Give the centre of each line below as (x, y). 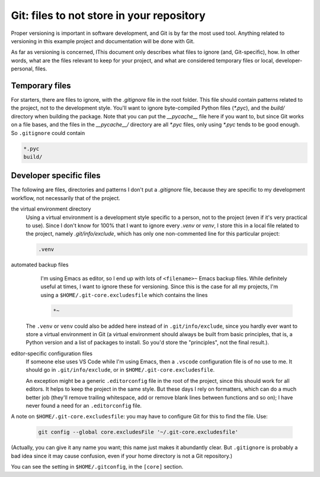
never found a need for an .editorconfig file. (84, 406)
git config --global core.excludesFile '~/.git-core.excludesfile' (138, 432)
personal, (23, 69)
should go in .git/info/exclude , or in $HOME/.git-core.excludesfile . (120, 370)
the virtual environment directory (51, 209)
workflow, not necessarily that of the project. (66, 198)
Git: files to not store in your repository (108, 15)
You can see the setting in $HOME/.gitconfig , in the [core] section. (97, 467)
